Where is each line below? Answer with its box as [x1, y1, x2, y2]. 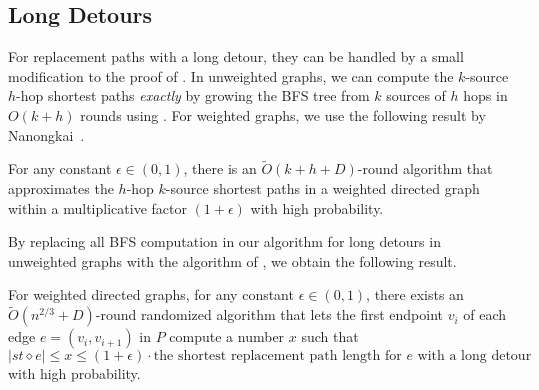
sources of [386, 85, 446, 106]
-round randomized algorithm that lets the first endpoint [95, 304, 444, 325]
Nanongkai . [8, 124, 85, 145]
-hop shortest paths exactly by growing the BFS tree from [16, 85, 370, 106]
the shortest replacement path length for [153, 349, 402, 364]
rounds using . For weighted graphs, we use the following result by [80, 104, 486, 125]
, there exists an [366, 284, 464, 305]
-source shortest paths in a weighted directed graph [165, 177, 480, 198]
